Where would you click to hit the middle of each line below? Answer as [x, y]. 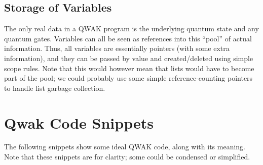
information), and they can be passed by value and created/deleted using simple [129, 58]
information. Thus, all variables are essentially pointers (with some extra [117, 48]
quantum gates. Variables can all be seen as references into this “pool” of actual [128, 38]
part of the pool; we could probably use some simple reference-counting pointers [128, 78]
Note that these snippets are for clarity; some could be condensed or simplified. [127, 157]
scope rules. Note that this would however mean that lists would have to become [129, 68]
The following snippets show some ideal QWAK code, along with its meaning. [125, 147]
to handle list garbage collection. [55, 88]
